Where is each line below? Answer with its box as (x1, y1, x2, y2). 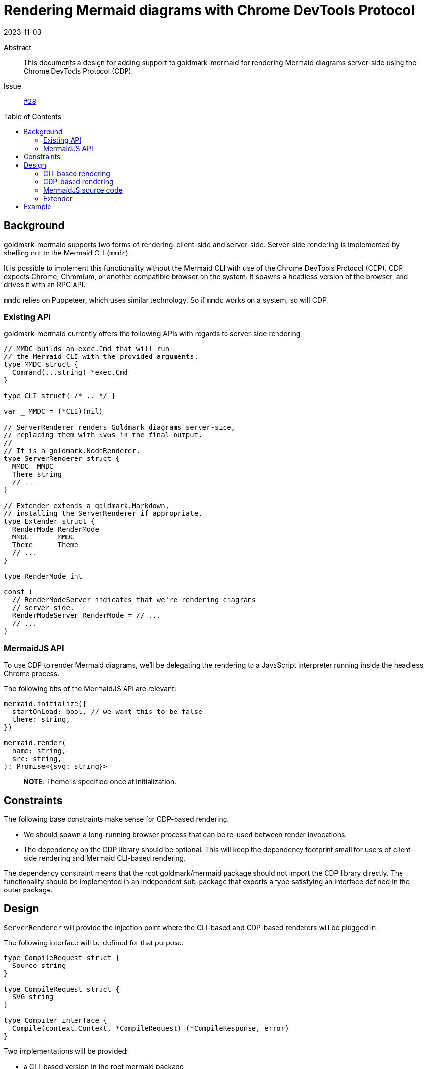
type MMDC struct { (4, 360, 78, 369)
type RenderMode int (4, 572, 83, 581)
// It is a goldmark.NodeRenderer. (4, 447, 141, 455)
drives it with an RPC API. (4, 280, 86, 289)
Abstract (4, 43, 31, 51)
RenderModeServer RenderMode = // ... (12, 611, 161, 620)
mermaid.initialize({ (4, 700, 87, 708)
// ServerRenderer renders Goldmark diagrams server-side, (4, 423, 236, 432)
